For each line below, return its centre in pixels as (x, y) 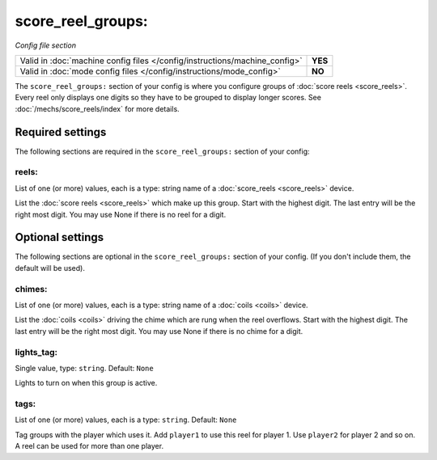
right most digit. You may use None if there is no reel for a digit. (121, 214)
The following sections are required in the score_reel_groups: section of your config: (162, 151)
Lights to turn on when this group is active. (86, 383)
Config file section (46, 45)
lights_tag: (36, 352)
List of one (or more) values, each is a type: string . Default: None (126, 420)
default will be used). (50, 268)
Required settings (61, 132)
